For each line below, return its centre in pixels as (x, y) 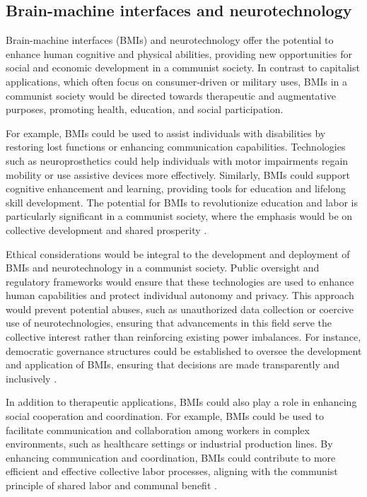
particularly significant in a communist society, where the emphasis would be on (179, 216)
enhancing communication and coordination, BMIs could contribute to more (171, 457)
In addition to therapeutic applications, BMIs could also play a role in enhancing (181, 402)
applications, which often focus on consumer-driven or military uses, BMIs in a (177, 81)
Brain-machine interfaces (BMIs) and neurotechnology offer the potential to (170, 40)
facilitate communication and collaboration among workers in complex (158, 429)
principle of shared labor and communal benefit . (111, 485)
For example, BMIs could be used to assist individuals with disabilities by (166, 133)
